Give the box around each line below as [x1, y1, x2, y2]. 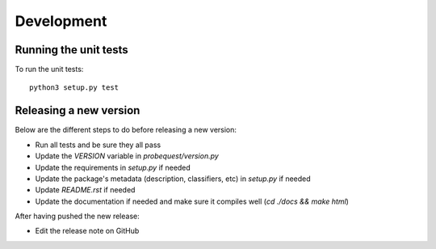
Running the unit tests [15, 43, 128, 57]
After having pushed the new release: [15, 211, 140, 222]
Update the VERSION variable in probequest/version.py [35, 151, 220, 161]
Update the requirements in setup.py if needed [35, 162, 191, 172]
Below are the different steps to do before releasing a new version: [15, 125, 237, 135]
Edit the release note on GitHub [35, 226, 140, 236]
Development [15, 12, 107, 30]
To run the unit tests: [15, 65, 84, 74]
